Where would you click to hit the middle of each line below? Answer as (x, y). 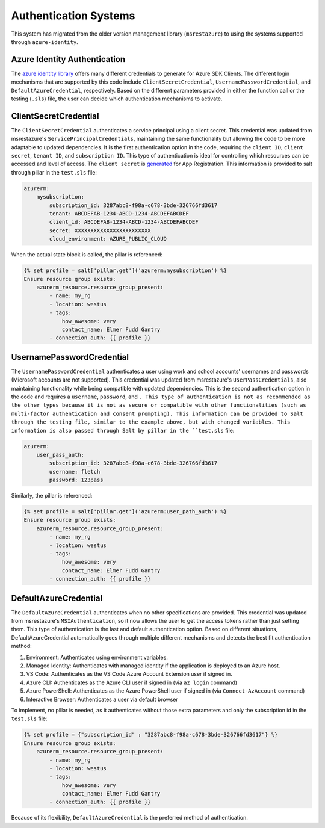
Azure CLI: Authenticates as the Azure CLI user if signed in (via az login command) (132, 682)
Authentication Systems (73, 16)
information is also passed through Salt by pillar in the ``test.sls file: (123, 430)
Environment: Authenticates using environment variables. (97, 657)
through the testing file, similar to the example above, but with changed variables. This (151, 422)
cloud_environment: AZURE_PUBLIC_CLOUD (108, 239)
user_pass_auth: (60, 455)
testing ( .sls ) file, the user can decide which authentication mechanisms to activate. (117, 99)
